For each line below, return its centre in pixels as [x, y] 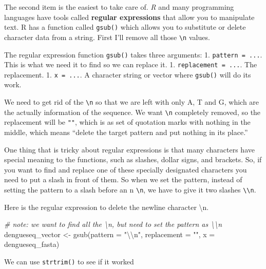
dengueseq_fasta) [32, 244]
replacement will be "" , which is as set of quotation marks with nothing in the [127, 122]
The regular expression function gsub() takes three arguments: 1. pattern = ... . [133, 54]
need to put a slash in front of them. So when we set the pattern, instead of [123, 179]
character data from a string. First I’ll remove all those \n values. [107, 37]
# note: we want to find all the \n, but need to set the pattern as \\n [113, 224]
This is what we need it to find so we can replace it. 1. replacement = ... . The [131, 64]
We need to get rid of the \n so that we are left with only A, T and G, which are [132, 102]
